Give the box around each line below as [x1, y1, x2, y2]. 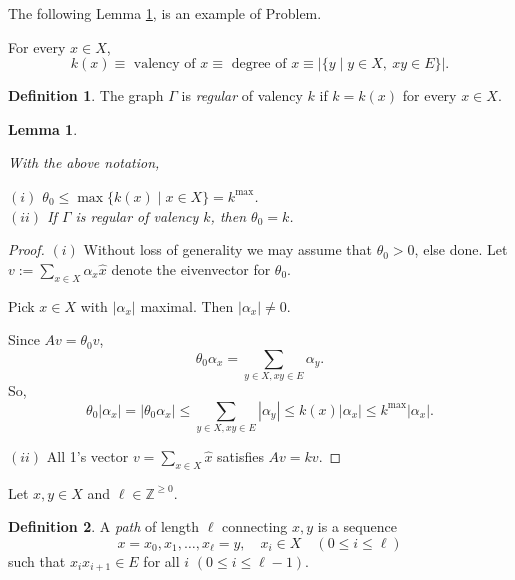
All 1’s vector [46, 445, 129, 466]
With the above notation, [8, 152, 160, 173]
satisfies [217, 445, 264, 466]
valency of [133, 57, 196, 72]
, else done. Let [414, 239, 508, 260]
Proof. [8, 239, 45, 260]
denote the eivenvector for [111, 258, 271, 279]
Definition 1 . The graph [8, 85, 164, 106]
